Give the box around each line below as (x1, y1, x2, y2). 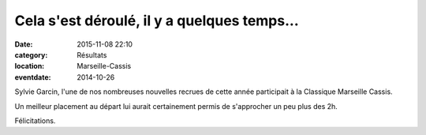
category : (14, 50, 48, 59)
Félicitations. (14, 115, 56, 126)
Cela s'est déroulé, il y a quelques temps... (14, 12, 299, 29)
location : (14, 62, 45, 71)
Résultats (77, 50, 107, 59)
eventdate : (14, 72, 51, 82)
